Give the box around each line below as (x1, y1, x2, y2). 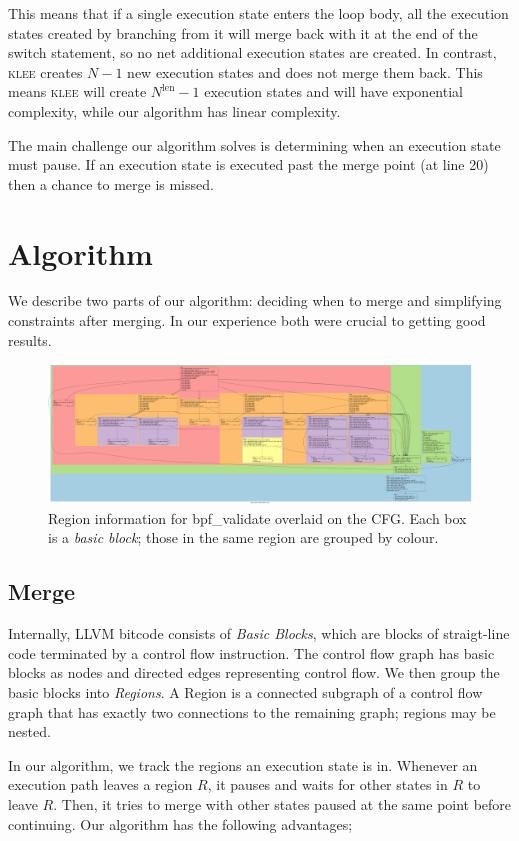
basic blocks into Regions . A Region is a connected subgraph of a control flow (8, 681, 483, 702)
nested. (8, 721, 51, 742)
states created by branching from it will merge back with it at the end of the (8, 22, 478, 43)
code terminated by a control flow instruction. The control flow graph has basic (8, 642, 495, 663)
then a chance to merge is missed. (8, 173, 214, 194)
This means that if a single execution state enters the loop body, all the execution (8, 3, 509, 23)
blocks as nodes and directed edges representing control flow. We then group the (8, 662, 500, 683)
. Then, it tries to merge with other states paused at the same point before (53, 793, 512, 814)
